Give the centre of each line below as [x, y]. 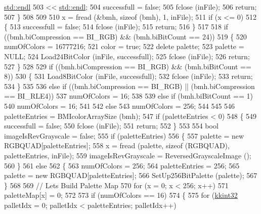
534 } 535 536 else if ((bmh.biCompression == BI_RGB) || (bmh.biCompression [129, 86]
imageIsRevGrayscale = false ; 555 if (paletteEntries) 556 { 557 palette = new [124, 135]
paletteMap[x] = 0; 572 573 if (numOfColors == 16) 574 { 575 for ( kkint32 [121, 195]
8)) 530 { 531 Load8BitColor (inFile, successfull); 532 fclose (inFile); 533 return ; [128, 76]
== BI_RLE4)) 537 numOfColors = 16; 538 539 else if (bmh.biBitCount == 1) [128, 96]
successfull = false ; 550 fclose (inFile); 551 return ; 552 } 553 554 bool [111, 126]
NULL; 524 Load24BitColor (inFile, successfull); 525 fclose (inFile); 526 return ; [127, 56]
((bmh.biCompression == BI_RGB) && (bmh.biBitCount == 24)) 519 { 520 [125, 36]
